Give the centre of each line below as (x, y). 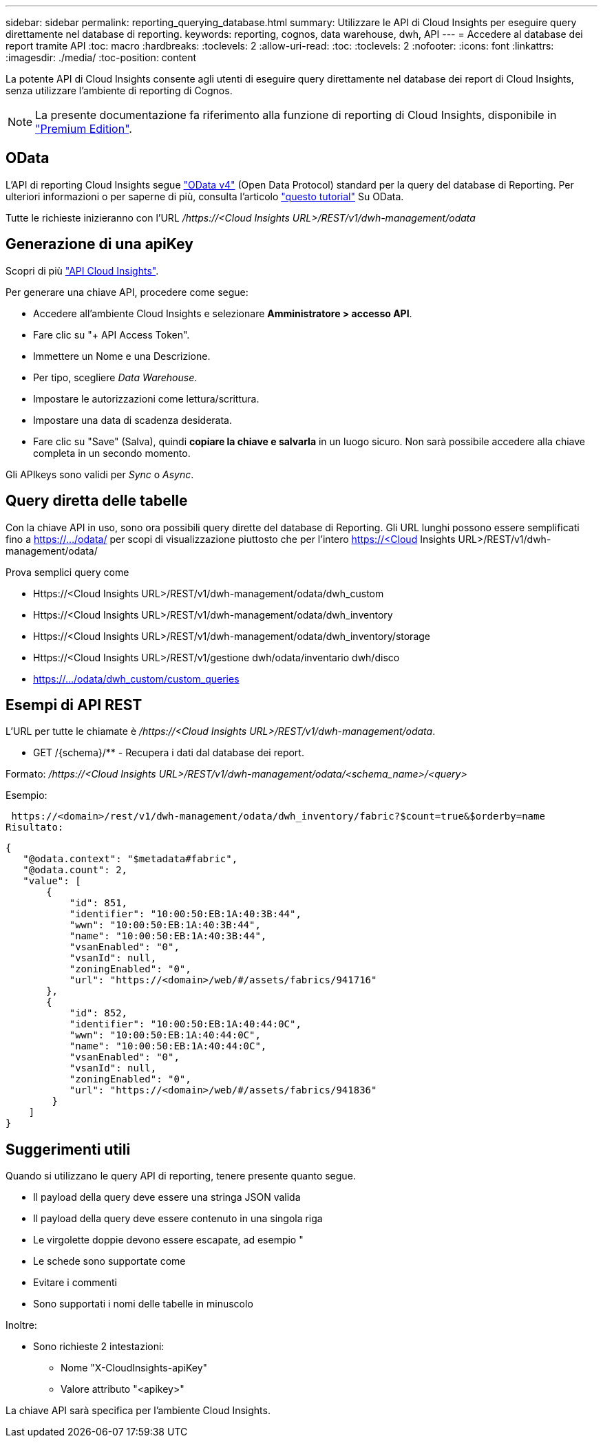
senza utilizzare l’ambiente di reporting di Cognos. (119, 90)
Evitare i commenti (75, 1283)
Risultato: (35, 827)
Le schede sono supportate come (109, 1261)
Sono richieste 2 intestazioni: (99, 1347)
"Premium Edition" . (84, 129)
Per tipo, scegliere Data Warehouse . (115, 377)
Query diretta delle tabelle (97, 501)
